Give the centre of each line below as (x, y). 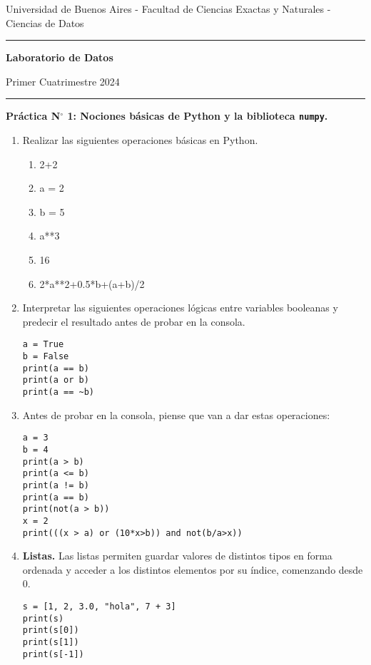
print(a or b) (56, 380)
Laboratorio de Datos (60, 57)
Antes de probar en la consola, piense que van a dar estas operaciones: (176, 414)
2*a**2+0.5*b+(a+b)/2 (92, 283)
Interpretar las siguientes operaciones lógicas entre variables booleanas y (180, 308)
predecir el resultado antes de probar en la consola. (134, 321)
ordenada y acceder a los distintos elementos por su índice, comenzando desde (193, 569)
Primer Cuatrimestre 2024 (63, 81)
